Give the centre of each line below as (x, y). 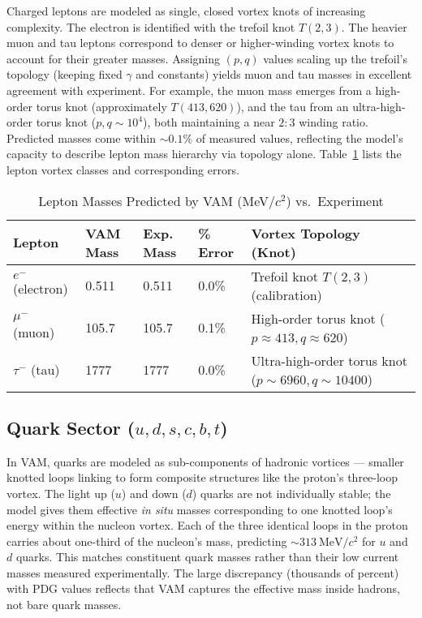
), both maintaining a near (209, 122)
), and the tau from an (293, 106)
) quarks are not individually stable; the (291, 493)
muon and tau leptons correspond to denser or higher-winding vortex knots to (200, 43)
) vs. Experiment (335, 200)
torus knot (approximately (101, 106)
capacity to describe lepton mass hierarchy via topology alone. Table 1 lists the (204, 154)
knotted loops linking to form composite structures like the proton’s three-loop (202, 477)
